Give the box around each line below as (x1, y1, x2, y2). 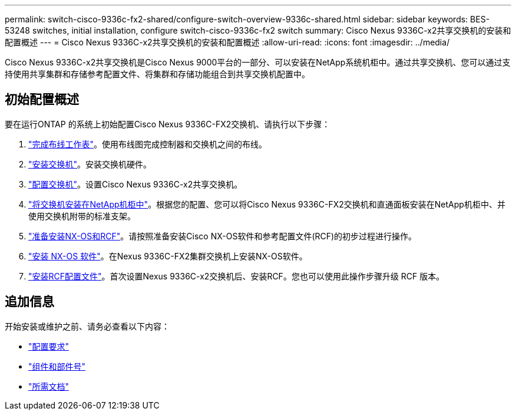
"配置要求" (28, 341, 70, 351)
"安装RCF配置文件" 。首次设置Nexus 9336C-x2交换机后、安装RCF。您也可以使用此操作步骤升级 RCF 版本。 (28, 271, 445, 281)
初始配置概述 (5, 92, 79, 107)
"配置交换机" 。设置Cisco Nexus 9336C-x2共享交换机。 (28, 179, 243, 189)
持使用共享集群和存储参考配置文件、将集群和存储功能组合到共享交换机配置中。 (5, 69, 310, 79)
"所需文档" (28, 381, 70, 391)
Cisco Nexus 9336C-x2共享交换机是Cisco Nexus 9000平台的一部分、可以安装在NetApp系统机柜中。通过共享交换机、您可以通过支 (5, 57, 511, 67)
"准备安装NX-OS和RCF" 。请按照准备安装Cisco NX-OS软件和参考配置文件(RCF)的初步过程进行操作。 (28, 230, 417, 241)
